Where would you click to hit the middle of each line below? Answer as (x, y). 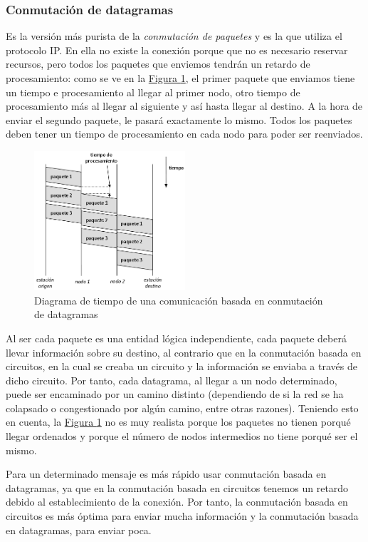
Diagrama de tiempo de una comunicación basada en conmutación (179, 300)
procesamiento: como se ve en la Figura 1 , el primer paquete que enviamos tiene (180, 78)
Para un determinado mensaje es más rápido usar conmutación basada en (166, 474)
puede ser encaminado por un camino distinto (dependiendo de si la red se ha (175, 394)
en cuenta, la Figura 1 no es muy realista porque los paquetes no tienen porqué (178, 422)
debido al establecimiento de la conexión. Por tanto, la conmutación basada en (177, 502)
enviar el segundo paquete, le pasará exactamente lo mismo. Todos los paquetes (179, 119)
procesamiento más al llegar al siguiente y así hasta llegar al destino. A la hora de (184, 106)
